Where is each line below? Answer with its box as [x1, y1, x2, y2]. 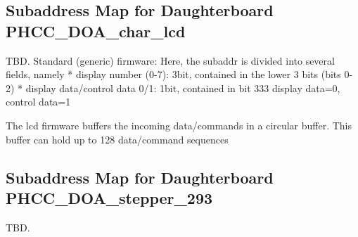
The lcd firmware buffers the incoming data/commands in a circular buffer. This [6, 117, 352, 132]
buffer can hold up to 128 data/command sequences [6, 132, 229, 146]
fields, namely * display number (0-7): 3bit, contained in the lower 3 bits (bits [6, 67, 341, 82]
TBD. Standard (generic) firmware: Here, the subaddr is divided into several [6, 53, 335, 68]
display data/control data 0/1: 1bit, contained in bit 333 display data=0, [25, 80, 340, 95]
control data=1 [6, 94, 71, 109]
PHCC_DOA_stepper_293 [6, 186, 213, 208]
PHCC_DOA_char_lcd [6, 20, 186, 41]
